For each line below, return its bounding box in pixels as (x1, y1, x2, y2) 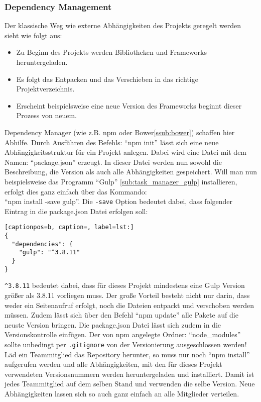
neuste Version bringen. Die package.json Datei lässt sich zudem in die (5, 319, 221, 330)
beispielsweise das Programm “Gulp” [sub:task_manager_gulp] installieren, (5, 176, 237, 186)
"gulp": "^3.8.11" (19, 249, 80, 256)
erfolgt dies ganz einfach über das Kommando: (5, 186, 147, 196)
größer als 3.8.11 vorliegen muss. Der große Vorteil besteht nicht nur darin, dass (5, 289, 250, 300)
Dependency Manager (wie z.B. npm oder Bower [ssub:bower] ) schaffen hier (5, 127, 235, 137)
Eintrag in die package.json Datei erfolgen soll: (5, 206, 148, 216)
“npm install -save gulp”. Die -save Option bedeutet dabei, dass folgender (5, 196, 233, 207)
